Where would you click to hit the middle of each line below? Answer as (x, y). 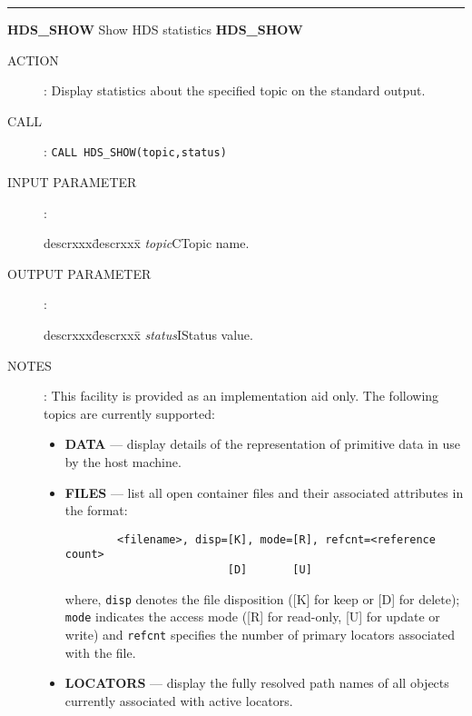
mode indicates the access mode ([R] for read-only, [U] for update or (252, 617)
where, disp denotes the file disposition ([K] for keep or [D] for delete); (262, 598)
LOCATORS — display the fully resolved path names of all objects (257, 683)
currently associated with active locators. (179, 700)
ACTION (33, 60)
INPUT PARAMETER (72, 182)
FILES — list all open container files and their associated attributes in (264, 492)
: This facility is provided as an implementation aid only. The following (241, 396)
